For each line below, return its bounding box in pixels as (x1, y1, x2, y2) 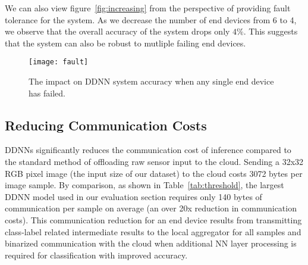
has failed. (29, 86, 65, 99)
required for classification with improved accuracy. (5, 248, 188, 261)
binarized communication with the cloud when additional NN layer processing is (5, 237, 297, 250)
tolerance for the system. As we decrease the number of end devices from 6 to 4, (5, 13, 297, 26)
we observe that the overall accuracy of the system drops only (5, 25, 230, 38)
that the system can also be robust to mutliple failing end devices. (5, 36, 246, 49)
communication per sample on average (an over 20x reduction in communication (5, 202, 297, 214)
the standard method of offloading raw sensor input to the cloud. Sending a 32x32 (5, 155, 304, 168)
